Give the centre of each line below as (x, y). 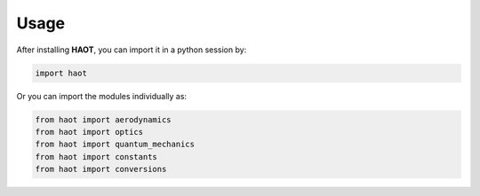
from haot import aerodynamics (104, 119)
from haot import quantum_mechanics (115, 145)
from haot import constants (96, 157)
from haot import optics (89, 132)
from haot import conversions (101, 169)
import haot (61, 73)
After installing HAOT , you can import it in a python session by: (132, 50)
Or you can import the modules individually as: (101, 96)
